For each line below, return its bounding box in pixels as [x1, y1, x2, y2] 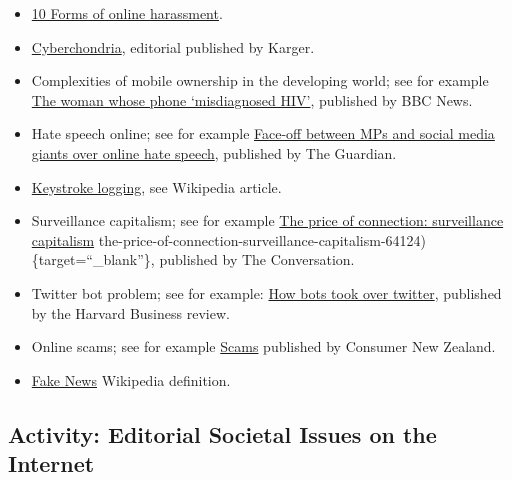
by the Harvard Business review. [31, 302, 230, 323]
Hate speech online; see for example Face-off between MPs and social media [31, 123, 495, 144]
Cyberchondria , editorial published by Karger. [31, 36, 315, 57]
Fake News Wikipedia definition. [31, 369, 231, 390]
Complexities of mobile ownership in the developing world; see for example [31, 70, 489, 91]
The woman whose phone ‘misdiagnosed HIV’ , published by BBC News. [31, 89, 473, 110]
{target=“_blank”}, [31, 249, 155, 270]
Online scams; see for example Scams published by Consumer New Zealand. [31, 336, 496, 357]
